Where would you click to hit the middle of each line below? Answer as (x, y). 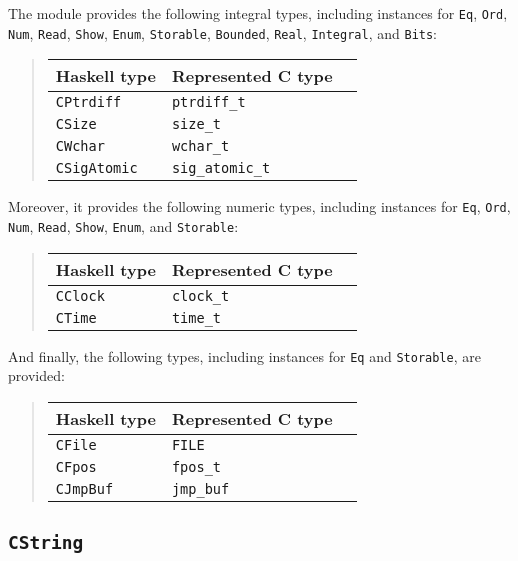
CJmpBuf (84, 488)
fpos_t (196, 466)
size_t (196, 124)
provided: (36, 375)
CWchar (80, 146)
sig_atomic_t (221, 168)
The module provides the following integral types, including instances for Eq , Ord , (258, 13)
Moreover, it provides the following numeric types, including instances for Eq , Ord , (259, 206)
